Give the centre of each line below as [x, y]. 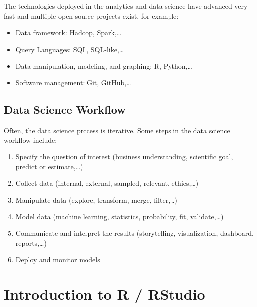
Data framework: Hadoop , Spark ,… [69, 33]
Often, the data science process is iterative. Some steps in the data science [117, 130]
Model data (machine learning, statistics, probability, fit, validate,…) [120, 216]
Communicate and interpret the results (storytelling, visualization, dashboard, [134, 233]
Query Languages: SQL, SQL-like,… [70, 49]
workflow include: [31, 140]
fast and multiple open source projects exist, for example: [91, 16]
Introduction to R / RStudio [105, 293]
